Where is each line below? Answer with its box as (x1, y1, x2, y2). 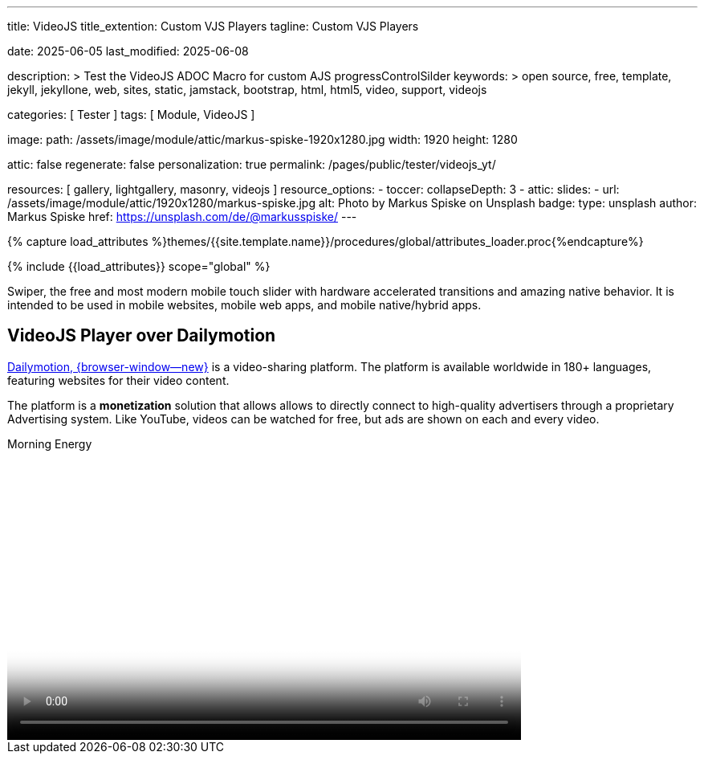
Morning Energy (7, 436, 92, 451)
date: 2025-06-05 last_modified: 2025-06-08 (7, 44, 249, 58)
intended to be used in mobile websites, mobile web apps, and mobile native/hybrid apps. (7, 298, 482, 312)
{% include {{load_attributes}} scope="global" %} (7, 259, 271, 273)
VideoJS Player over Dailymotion (7, 325, 276, 346)
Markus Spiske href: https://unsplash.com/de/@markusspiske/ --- (7, 210, 357, 223)
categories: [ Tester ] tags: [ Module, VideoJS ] (7, 108, 255, 121)
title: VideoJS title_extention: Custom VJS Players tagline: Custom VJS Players (7, 19, 419, 33)
